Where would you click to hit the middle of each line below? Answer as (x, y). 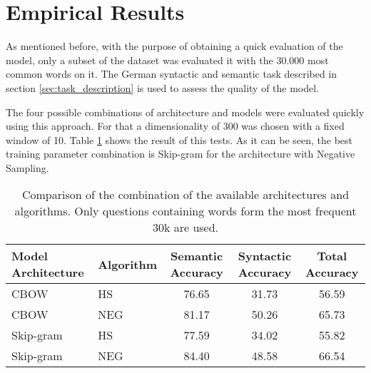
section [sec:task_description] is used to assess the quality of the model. (163, 87)
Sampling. (27, 167)
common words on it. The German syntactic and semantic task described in (172, 74)
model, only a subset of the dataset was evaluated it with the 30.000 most (167, 60)
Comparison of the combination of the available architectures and (185, 195)
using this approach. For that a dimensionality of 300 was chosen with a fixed (175, 126)
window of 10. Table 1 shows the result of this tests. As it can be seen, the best (179, 139)
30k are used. (185, 228)
